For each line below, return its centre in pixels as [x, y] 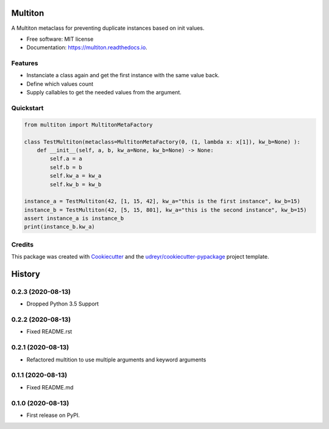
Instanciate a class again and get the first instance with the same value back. [123, 75]
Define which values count [60, 84]
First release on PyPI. [53, 415]
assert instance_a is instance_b [74, 218]
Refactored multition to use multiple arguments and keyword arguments [116, 360]
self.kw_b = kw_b [76, 184]
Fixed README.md [50, 387]
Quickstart [27, 108]
